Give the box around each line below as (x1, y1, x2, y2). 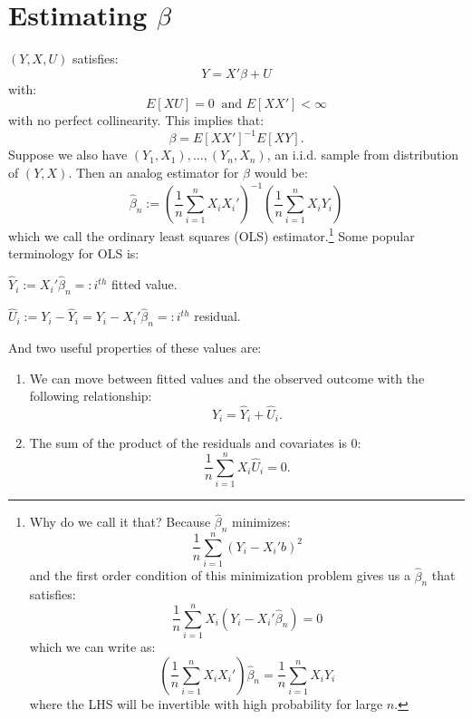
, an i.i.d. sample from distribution (266, 145, 459, 164)
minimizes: (232, 512, 291, 531)
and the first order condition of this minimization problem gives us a (29, 566, 410, 585)
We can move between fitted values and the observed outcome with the (29, 368, 425, 387)
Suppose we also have (8, 145, 128, 164)
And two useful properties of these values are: (8, 337, 262, 356)
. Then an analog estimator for (68, 163, 239, 181)
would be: (254, 163, 308, 181)
